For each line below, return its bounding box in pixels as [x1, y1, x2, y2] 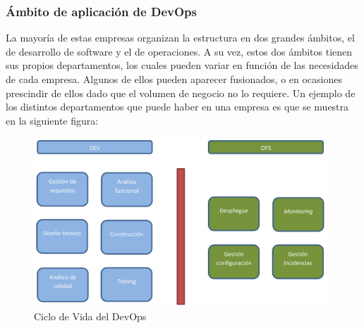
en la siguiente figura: [6, 113, 99, 127]
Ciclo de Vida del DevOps [34, 308, 147, 323]
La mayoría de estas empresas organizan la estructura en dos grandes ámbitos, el [6, 30, 355, 45]
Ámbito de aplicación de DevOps [6, 2, 197, 20]
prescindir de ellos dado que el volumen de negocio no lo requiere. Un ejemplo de [6, 85, 356, 100]
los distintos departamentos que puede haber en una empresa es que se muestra [6, 99, 349, 114]
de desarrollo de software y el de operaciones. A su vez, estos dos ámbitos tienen [6, 44, 353, 58]
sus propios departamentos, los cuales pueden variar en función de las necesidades [6, 58, 358, 72]
